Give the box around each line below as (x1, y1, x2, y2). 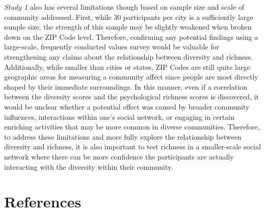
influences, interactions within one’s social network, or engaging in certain (4, 111, 234, 122)
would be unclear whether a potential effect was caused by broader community (4, 101, 250, 112)
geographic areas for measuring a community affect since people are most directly (4, 71, 258, 82)
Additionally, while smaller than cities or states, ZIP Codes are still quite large (4, 61, 250, 72)
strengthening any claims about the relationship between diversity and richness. (4, 51, 253, 62)
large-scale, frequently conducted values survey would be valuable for (4, 41, 219, 52)
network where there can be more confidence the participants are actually (4, 151, 234, 162)
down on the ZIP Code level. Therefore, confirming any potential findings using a (4, 31, 258, 42)
